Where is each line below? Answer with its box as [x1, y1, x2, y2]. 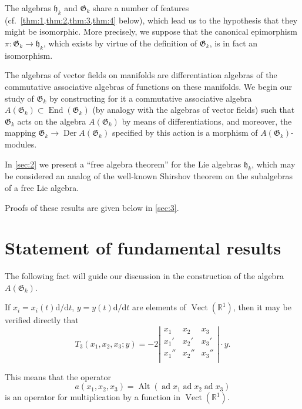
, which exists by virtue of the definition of [43, 36, 197, 49]
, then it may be [233, 301, 291, 313]
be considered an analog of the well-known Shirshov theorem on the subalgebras [5, 170, 293, 182]
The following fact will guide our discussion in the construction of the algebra [5, 270, 284, 282]
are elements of [132, 301, 186, 313]
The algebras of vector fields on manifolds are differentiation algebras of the [5, 69, 277, 81]
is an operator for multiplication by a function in [5, 391, 180, 403]
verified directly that [5, 314, 79, 326]
